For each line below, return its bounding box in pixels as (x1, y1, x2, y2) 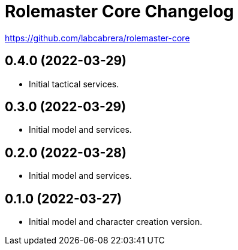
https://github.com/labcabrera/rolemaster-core (5, 32, 190, 43)
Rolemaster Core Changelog (5, 1, 234, 22)
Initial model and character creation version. (29, 217, 203, 227)
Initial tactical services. (29, 78, 119, 89)
